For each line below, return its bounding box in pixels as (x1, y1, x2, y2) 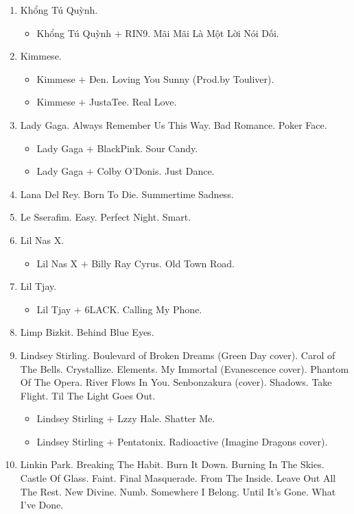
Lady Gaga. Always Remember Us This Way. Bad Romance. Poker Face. (20, 117, 327, 132)
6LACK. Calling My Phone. (84, 302, 202, 316)
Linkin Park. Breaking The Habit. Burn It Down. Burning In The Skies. (20, 457, 324, 472)
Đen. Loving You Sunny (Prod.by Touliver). (88, 71, 274, 86)
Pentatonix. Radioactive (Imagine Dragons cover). (117, 434, 328, 448)
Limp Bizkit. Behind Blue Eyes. (20, 325, 154, 339)
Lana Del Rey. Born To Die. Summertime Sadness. (20, 186, 234, 201)
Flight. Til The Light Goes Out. (20, 388, 156, 402)
